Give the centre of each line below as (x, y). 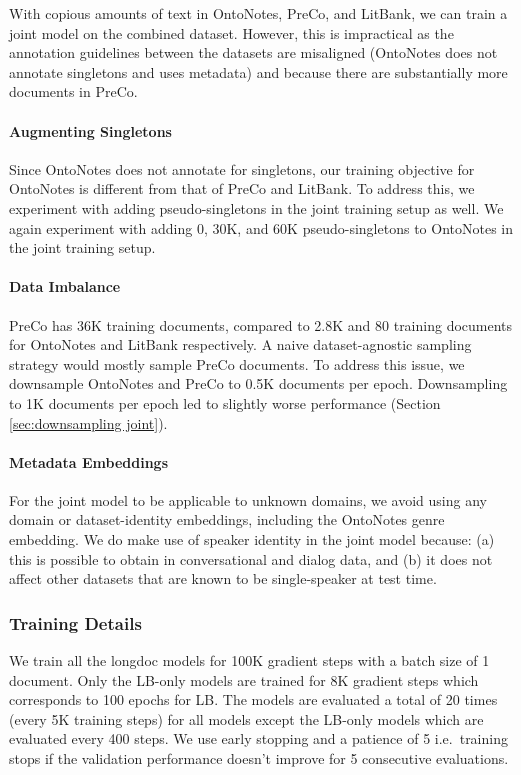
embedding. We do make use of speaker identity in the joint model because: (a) (252, 539)
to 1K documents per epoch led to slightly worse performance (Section (225, 402)
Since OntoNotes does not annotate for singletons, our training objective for (242, 168)
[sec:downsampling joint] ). (88, 422)
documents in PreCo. (73, 91)
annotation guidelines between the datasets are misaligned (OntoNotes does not (253, 52)
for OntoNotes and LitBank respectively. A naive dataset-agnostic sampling (240, 344)
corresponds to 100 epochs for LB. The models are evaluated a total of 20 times (253, 699)
